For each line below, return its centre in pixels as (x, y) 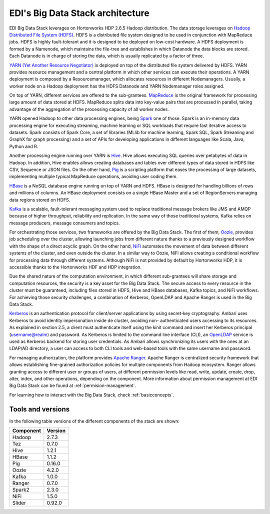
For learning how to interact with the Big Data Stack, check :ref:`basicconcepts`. (92, 394)
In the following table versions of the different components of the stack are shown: (94, 421)
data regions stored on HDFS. (40, 199)
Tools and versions (39, 409)
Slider (19, 502)
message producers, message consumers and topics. (64, 223)
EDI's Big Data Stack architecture (79, 13)
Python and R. (24, 146)
